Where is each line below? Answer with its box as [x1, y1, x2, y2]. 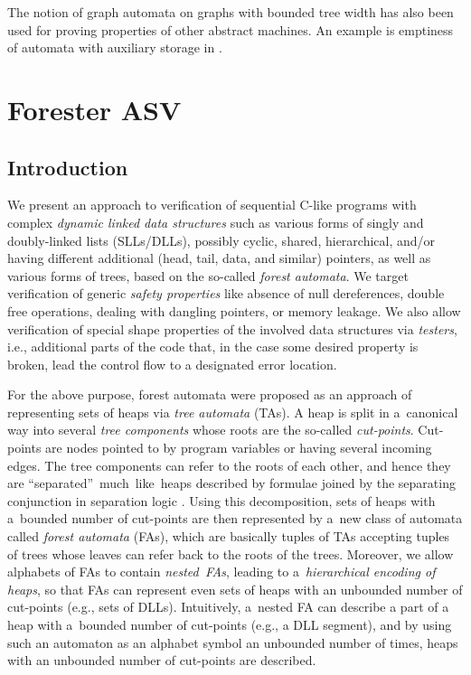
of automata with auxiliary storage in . [7, 38, 222, 57]
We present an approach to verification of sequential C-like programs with [7, 195, 417, 214]
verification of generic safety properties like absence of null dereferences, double [7, 284, 445, 303]
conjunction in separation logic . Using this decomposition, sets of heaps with [7, 491, 436, 510]
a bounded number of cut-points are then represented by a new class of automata [7, 509, 463, 528]
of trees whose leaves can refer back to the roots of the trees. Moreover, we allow [7, 544, 454, 563]
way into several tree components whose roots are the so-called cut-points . [7, 420, 414, 439]
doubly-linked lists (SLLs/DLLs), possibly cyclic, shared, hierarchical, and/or [7, 230, 436, 249]
